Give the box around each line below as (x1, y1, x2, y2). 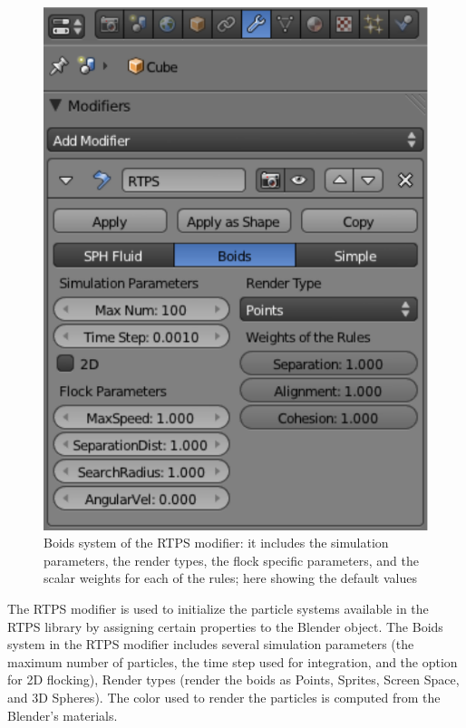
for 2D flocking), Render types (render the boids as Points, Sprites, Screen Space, (7, 670, 460, 689)
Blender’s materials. (7, 705, 118, 724)
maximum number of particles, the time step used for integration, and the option (7, 652, 458, 671)
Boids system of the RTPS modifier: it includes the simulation (44, 533, 389, 552)
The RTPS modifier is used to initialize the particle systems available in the (7, 598, 429, 617)
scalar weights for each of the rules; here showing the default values (44, 568, 417, 587)
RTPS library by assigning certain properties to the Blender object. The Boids (7, 616, 443, 636)
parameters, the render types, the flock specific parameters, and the (44, 550, 419, 569)
